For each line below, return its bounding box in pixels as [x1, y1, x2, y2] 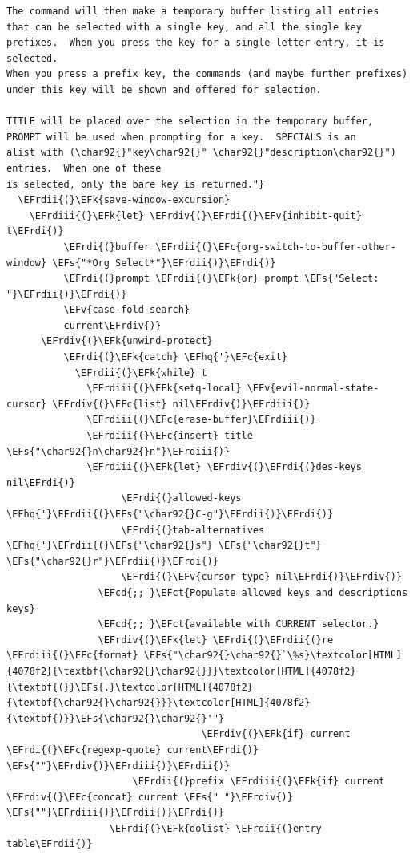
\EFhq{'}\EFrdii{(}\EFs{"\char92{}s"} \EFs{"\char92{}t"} [6, 540, 322, 552]
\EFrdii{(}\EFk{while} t [74, 367, 207, 379]
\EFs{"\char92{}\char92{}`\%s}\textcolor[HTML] [143, 650, 402, 662]
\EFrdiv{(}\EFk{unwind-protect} [40, 335, 213, 347]
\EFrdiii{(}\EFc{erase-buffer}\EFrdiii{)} [86, 414, 316, 426]
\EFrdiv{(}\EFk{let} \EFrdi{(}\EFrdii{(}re [98, 634, 334, 646]
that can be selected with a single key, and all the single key [6, 21, 362, 33]
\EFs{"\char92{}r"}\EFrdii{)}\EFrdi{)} [6, 555, 219, 567]
